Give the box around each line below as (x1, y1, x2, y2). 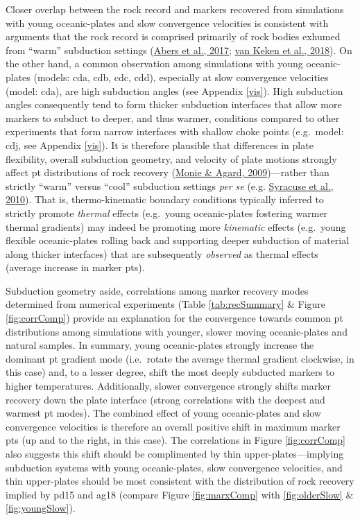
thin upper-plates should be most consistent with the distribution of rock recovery (6, 474, 354, 488)
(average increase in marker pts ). (6, 260, 145, 275)
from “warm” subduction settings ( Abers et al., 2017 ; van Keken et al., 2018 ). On (6, 42, 352, 57)
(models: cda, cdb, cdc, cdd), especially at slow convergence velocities (33, 69, 329, 84)
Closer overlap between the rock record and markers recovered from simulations (6, 2, 344, 16)
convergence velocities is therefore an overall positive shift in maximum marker (6, 419, 341, 433)
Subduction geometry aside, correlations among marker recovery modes (6, 283, 309, 297)
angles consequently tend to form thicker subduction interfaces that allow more (6, 97, 342, 112)
